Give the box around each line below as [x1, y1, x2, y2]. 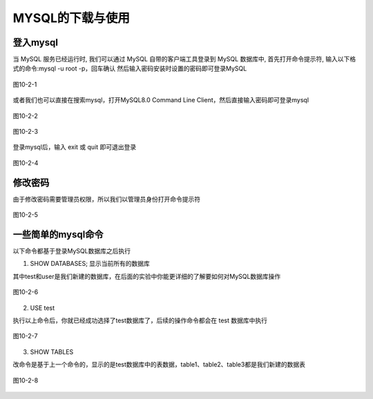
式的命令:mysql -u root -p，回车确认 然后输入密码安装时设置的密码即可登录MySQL [12, 64, 247, 72]
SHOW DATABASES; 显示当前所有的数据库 [30, 260, 150, 268]
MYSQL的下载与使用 [12, 10, 131, 26]
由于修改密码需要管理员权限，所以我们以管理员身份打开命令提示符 [12, 195, 200, 203]
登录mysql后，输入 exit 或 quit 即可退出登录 [12, 143, 137, 151]
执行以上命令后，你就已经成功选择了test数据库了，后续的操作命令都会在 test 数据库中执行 [12, 316, 268, 324]
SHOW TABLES [30, 347, 74, 356]
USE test [30, 304, 55, 312]
